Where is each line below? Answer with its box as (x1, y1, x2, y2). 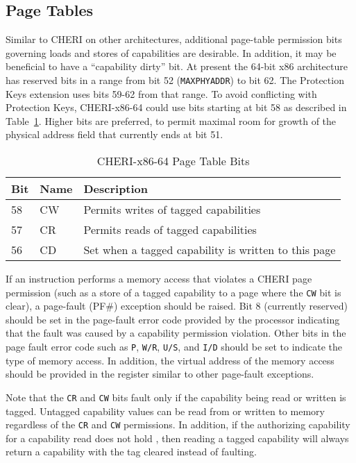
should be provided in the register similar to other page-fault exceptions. (6, 367, 314, 381)
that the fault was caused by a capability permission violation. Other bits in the (6, 326, 346, 340)
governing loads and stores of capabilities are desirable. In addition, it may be (6, 45, 337, 60)
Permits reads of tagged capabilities (83, 221, 257, 238)
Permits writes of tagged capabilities (83, 201, 261, 218)
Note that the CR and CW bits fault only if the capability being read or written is (6, 389, 346, 404)
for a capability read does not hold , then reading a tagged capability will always (6, 430, 349, 445)
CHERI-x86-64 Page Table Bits (96, 153, 250, 169)
